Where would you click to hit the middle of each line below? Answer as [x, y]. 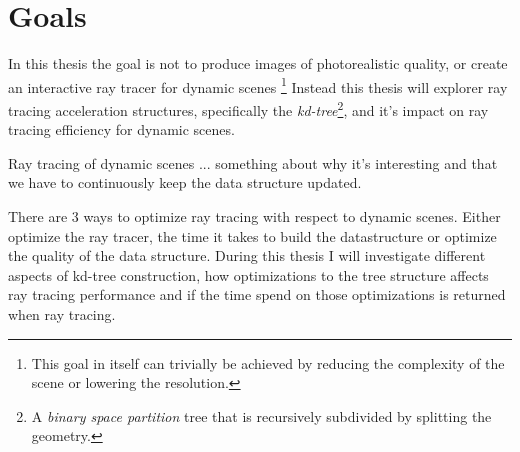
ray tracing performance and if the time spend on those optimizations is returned [257, 294]
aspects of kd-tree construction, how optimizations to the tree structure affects [248, 274]
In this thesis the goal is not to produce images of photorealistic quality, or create [258, 63]
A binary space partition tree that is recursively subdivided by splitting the [261, 415]
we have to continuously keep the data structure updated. [185, 182]
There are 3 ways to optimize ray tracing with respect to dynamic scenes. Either [254, 216]
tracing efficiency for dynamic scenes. [121, 129]
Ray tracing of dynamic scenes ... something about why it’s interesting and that [253, 162]
